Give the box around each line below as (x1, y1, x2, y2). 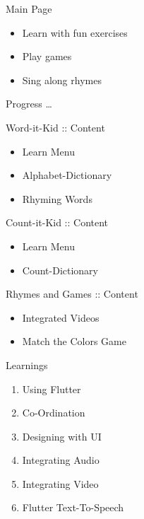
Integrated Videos (22, 310, 100, 325)
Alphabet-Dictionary (22, 168, 112, 182)
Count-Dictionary (22, 262, 98, 277)
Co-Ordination (22, 405, 85, 420)
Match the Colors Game (22, 334, 126, 349)
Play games (22, 49, 72, 64)
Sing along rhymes (22, 72, 102, 87)
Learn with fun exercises (22, 25, 128, 40)
